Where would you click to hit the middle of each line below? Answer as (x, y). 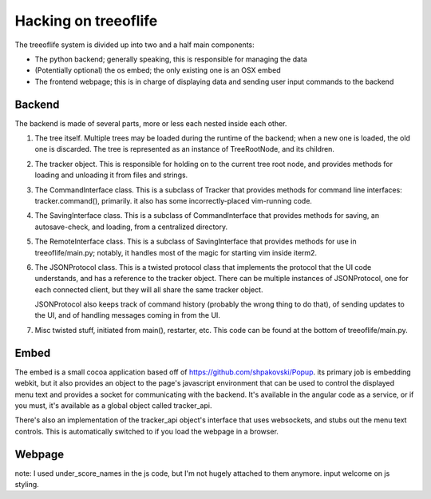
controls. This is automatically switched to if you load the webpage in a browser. (147, 431)
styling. (27, 485)
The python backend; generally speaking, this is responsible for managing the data (171, 59)
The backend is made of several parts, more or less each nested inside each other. (151, 123)
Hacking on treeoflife (86, 21)
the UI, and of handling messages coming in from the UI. (128, 315)
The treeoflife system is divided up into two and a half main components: (134, 45)
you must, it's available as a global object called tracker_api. (113, 405)
